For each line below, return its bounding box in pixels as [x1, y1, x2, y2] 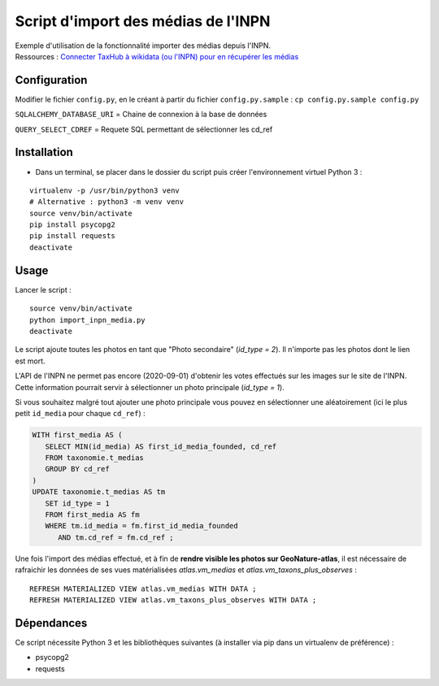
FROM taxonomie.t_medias [45, 454, 144, 462]
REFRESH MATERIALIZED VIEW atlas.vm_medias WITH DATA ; [29, 584, 257, 593]
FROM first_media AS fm [45, 510, 140, 519]
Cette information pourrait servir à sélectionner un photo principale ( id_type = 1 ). [15, 382, 285, 392]
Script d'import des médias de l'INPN [15, 12, 271, 30]
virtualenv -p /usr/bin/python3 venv [29, 185, 180, 195]
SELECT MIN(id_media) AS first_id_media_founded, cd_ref [45, 441, 277, 451]
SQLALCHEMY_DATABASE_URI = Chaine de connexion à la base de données [15, 110, 267, 119]
